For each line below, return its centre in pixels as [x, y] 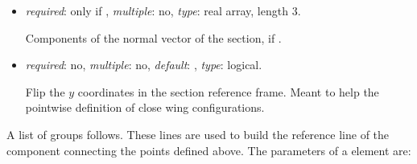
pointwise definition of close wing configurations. [145, 107]
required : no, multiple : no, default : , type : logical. [144, 65]
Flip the [45, 91]
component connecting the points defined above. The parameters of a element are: [209, 150]
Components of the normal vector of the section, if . [153, 37]
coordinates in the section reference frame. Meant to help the [228, 91]
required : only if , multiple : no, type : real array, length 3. [163, 10]
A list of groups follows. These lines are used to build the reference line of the [198, 134]
